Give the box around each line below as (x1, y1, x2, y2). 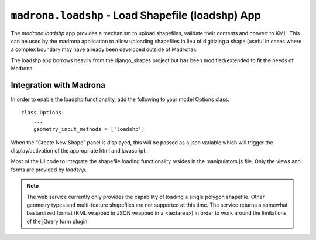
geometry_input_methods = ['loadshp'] (33, 126, 145, 133)
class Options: (21, 109, 65, 116)
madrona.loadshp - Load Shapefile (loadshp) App (11, 9, 262, 22)
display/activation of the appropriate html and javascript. (11, 147, 147, 154)
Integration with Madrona (11, 80, 105, 90)
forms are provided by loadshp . (11, 166, 87, 173)
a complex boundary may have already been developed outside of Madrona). (11, 46, 197, 53)
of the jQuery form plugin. (26, 218, 89, 225)
